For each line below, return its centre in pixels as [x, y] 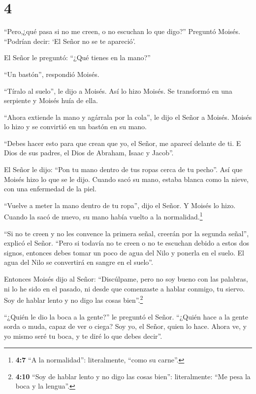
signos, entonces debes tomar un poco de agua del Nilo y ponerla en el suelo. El [124, 252]
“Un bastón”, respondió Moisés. [52, 74]
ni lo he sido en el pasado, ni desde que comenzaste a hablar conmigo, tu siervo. [125, 288]
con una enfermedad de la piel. [50, 189]
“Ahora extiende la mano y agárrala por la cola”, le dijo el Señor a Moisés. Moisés [128, 117]
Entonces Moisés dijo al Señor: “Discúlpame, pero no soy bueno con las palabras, [126, 279]
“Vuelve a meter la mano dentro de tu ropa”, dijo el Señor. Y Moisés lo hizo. [120, 205]
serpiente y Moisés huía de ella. [51, 100]
